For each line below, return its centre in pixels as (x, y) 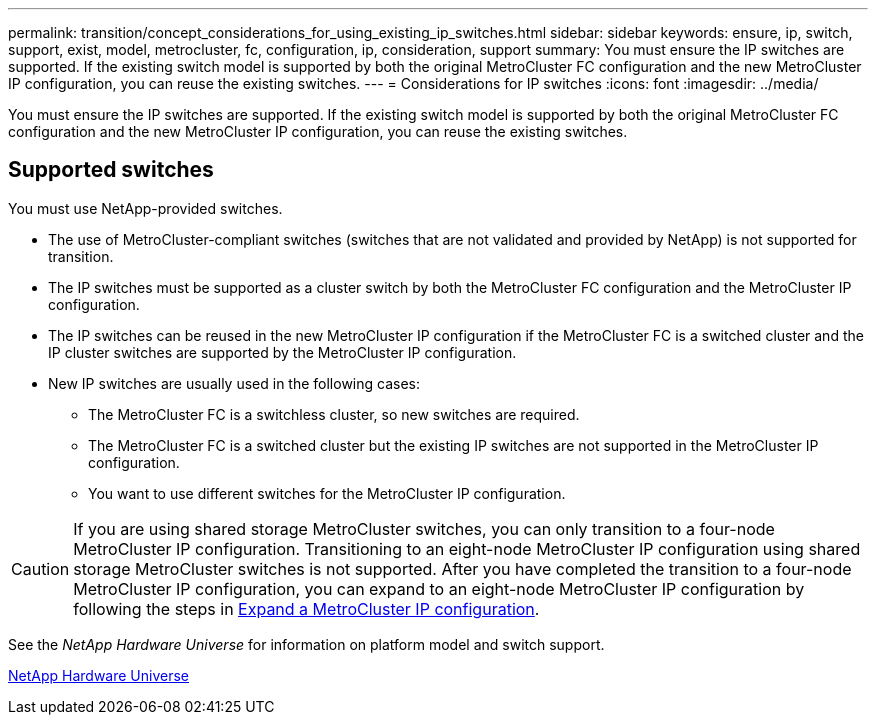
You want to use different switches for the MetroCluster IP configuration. (327, 493)
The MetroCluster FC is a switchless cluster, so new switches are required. (334, 414)
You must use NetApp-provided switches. (145, 208)
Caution (40, 568)
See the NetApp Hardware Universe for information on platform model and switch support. (306, 644)
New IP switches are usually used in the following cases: (234, 383)
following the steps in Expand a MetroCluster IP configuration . (306, 608)
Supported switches (111, 170)
